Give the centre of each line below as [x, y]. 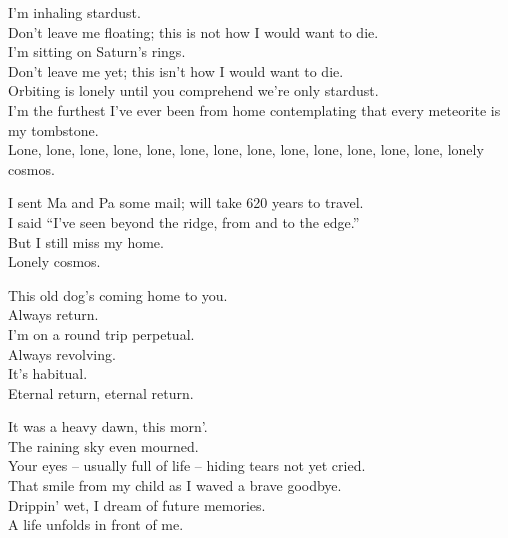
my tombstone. [53, 129]
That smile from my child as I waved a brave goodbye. [175, 485]
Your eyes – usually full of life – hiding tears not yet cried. [187, 465]
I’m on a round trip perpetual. [101, 333]
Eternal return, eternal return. [101, 392]
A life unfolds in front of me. [96, 524]
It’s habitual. [48, 373]
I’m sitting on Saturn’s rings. [97, 51]
